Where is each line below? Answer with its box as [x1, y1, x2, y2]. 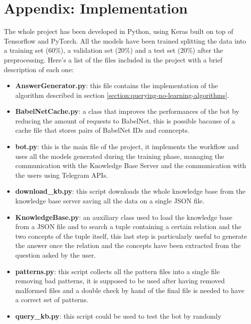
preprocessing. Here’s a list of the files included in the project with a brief [4, 54, 222, 64]
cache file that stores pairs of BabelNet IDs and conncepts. [15, 125, 190, 135]
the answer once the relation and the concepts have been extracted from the [15, 240, 241, 250]
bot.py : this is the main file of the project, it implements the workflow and [15, 141, 239, 152]
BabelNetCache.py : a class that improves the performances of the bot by [15, 106, 239, 116]
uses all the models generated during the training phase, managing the [15, 151, 224, 161]
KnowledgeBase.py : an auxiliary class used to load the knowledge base [15, 212, 233, 222]
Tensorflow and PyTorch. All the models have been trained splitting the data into [4, 35, 246, 46]
